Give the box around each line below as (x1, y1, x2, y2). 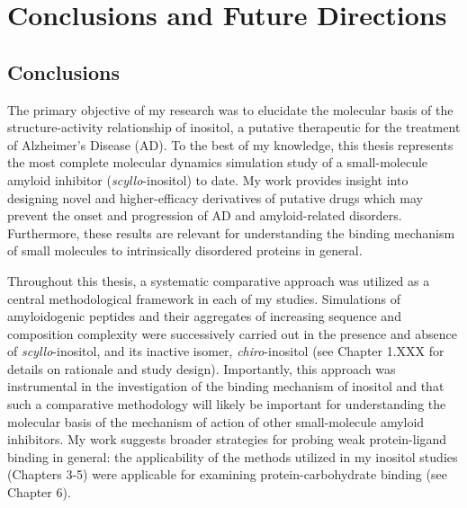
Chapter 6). (7, 483, 71, 502)
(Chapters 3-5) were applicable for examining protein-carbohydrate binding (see (7, 465, 447, 484)
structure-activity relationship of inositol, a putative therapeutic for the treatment (7, 118, 461, 137)
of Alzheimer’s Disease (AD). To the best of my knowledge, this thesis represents (7, 135, 454, 154)
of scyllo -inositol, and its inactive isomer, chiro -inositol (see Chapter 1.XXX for (7, 342, 445, 361)
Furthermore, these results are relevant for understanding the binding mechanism (7, 223, 455, 242)
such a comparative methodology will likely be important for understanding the (7, 395, 446, 414)
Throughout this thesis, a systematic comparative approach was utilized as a (7, 271, 430, 290)
